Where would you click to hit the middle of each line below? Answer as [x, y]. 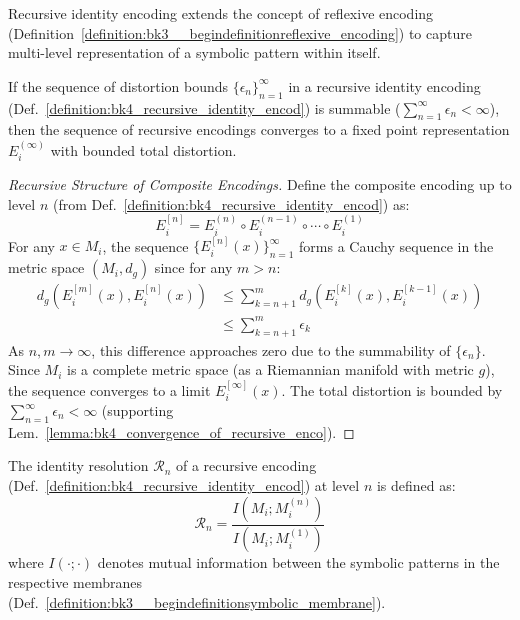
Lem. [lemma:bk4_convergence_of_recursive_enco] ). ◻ [181, 431]
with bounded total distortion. [143, 149]
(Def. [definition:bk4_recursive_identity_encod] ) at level [184, 485]
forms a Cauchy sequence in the [396, 245]
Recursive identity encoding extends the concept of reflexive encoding [221, 13]
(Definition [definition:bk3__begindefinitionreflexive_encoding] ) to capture [240, 32]
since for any [193, 267]
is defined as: [416, 485]
